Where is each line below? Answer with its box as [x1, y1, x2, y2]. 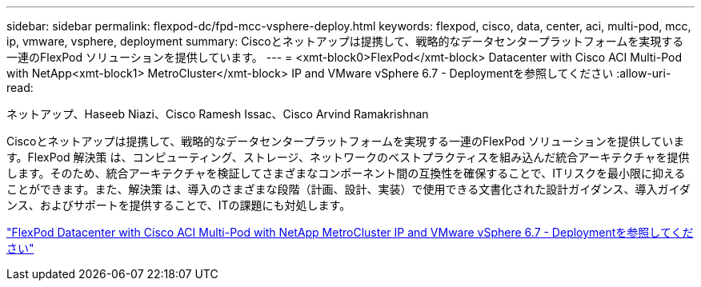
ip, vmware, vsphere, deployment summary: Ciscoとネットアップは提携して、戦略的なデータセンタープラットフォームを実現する [6, 34, 684, 48]
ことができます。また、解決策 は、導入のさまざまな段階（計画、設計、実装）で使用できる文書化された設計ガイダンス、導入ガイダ [6, 182, 691, 196]
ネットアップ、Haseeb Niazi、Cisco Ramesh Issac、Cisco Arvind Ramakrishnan [6, 107, 429, 121]
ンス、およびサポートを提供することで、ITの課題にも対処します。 [6, 198, 351, 212]
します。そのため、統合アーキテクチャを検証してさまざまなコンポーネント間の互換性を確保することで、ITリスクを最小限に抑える [6, 166, 686, 180]
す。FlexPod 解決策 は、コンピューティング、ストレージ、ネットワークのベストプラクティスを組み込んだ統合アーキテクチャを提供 [6, 150, 690, 164]
